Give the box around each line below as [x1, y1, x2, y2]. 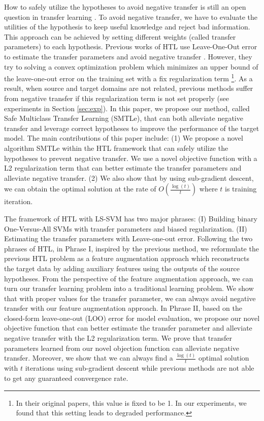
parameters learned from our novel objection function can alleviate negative [4, 342, 240, 353]
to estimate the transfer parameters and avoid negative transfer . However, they [4, 51, 252, 61]
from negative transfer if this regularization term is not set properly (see [4, 93, 229, 103]
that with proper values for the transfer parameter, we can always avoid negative [4, 293, 256, 303]
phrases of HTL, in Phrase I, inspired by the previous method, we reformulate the [4, 243, 259, 253]
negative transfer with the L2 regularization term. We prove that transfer [4, 333, 233, 343]
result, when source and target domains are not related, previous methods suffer [4, 83, 253, 93]
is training [224, 183, 257, 194]
